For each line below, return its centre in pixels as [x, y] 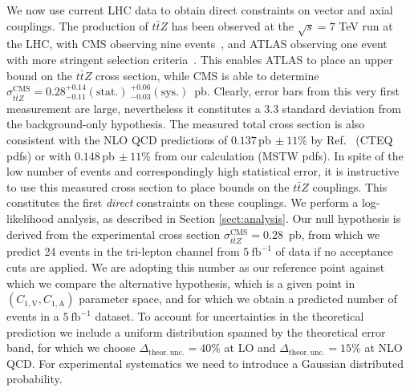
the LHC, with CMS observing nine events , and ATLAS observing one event [197, 44]
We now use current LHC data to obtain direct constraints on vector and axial [200, 10]
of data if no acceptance [334, 251]
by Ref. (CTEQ [352, 140]
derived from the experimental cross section [114, 234]
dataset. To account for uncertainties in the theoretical [229, 316]
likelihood [30, 218]
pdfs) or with [39, 155]
